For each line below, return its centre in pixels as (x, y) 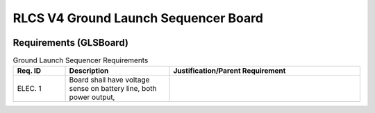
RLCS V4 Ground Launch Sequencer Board (138, 18)
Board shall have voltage (109, 80)
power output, (92, 97)
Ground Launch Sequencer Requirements (81, 60)
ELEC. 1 (29, 89)
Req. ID (29, 71)
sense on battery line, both (113, 89)
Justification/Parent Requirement (230, 71)
